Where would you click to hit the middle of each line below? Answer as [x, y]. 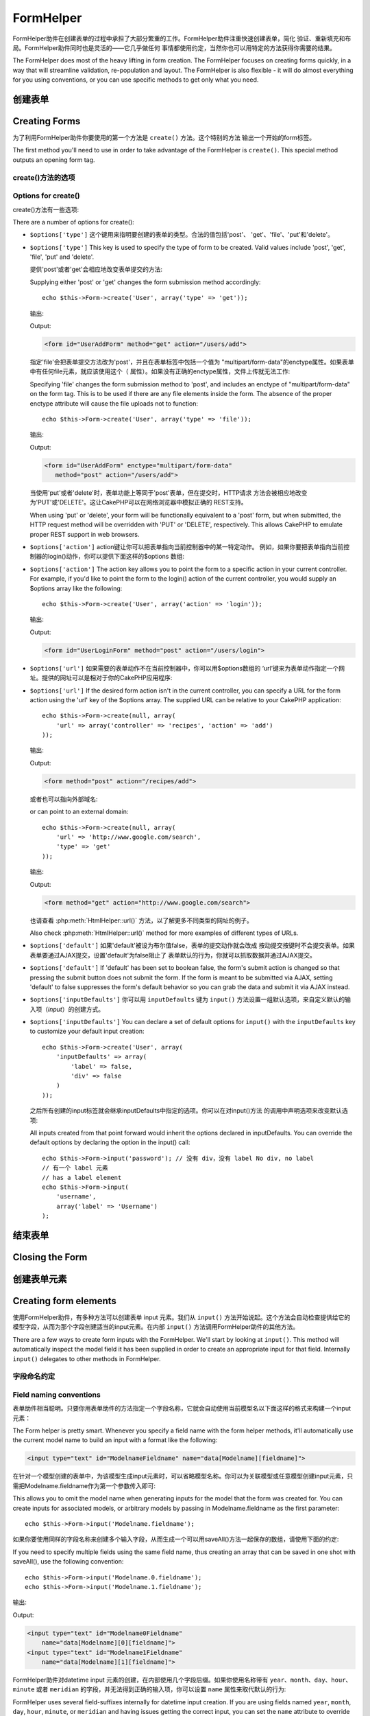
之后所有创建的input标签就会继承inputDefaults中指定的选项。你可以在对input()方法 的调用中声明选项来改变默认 [186, 1111]
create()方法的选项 [44, 177]
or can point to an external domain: [79, 812]
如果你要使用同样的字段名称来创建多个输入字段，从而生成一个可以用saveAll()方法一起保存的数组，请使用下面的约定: [176, 1539]
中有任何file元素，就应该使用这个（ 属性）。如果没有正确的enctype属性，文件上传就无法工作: [160, 371]
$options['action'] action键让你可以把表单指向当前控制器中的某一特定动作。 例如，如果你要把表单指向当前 [187, 547]
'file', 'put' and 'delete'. [62, 257]
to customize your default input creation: [87, 1031]
